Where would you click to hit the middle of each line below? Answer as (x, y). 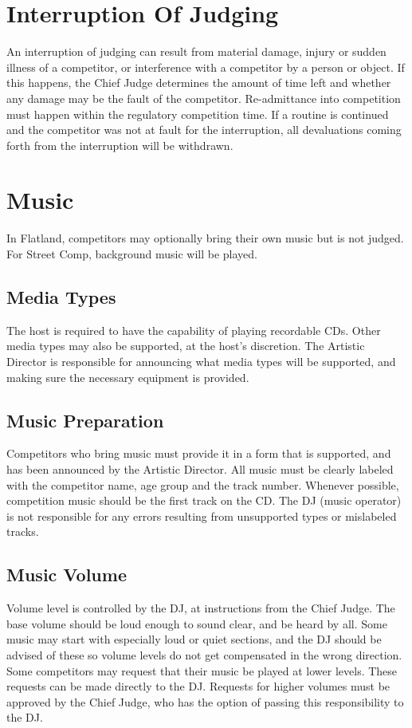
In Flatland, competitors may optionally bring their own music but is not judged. (205, 238)
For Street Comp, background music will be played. (132, 254)
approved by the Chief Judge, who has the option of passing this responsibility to (205, 701)
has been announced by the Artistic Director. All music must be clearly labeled (200, 468)
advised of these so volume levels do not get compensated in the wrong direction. (204, 654)
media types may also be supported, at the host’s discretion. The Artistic (186, 346)
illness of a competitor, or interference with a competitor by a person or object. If (206, 67)
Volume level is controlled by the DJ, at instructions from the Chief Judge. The (201, 608)
